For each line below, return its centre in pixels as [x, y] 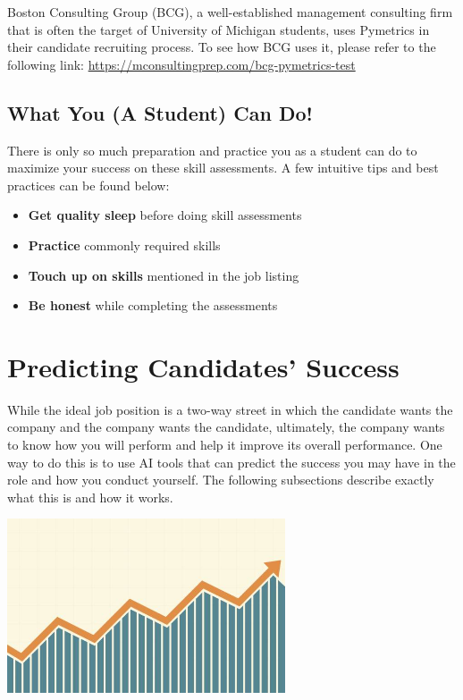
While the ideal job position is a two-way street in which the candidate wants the [230, 409]
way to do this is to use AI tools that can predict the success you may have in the [231, 462]
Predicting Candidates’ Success [203, 366]
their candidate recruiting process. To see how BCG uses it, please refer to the [222, 47]
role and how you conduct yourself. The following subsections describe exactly [221, 480]
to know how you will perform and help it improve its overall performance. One [225, 445]
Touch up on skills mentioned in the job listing [164, 275]
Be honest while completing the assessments [153, 305]
